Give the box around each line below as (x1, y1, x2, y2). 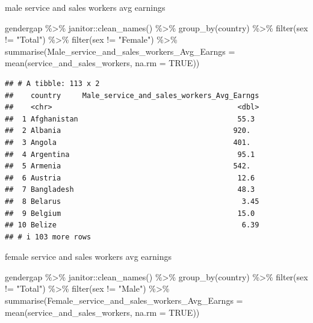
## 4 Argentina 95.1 (5, 150, 255, 159)
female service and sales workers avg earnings (5, 250, 172, 263)
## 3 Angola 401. (5, 138, 251, 147)
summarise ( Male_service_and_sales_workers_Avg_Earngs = (5, 45, 235, 57)
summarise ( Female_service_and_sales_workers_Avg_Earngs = (5, 294, 243, 307)
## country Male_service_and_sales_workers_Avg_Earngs (5, 91, 259, 100)
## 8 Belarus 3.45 (5, 197, 259, 206)
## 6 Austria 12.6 (5, 173, 255, 182)
